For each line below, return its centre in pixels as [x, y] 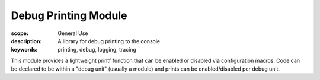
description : [26, 41]
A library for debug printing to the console [109, 41]
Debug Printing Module [69, 15]
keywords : [24, 50]
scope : [20, 33]
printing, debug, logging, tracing [97, 50]
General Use [73, 33]
